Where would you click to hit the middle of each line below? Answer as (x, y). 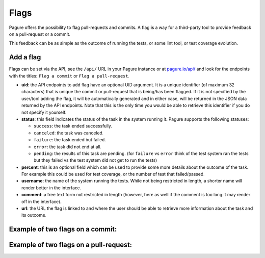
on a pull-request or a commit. (40, 34)
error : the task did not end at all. (67, 147)
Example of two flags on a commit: (63, 229)
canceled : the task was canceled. (69, 133)
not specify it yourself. (44, 112)
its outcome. (34, 215)
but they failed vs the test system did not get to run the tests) (95, 160)
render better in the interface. (51, 188)
